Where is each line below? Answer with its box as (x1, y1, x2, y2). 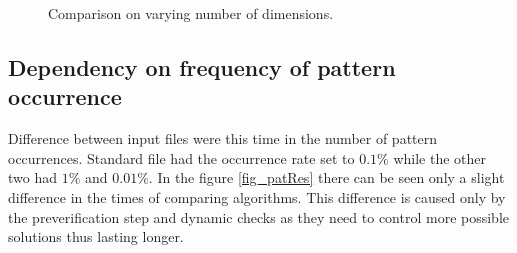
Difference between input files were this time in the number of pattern (8, 128, 438, 149)
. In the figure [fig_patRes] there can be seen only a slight (148, 167, 505, 188)
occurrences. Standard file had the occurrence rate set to (8, 147, 355, 168)
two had (8, 167, 57, 188)
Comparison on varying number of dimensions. (48, 3, 334, 23)
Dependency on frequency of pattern (8, 51, 396, 82)
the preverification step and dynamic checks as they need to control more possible (8, 206, 510, 227)
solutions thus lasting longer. (8, 226, 184, 247)
